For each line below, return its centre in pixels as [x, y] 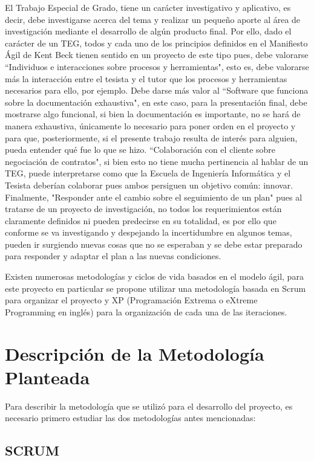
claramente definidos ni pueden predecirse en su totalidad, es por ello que [141, 220]
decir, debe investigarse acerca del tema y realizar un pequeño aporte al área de [153, 19]
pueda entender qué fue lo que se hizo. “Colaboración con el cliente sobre [140, 150]
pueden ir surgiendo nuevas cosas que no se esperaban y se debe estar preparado [154, 244]
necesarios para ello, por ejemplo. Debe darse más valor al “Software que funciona [157, 90]
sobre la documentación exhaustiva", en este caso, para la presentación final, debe [156, 102]
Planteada [47, 377]
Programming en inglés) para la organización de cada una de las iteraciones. [146, 311]
